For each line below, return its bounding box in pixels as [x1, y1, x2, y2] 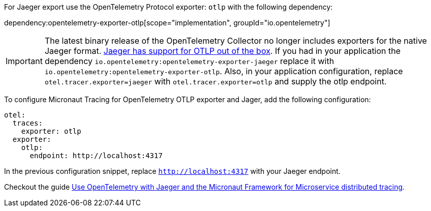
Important [6, 56, 43, 66]
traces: [12, 119, 43, 127]
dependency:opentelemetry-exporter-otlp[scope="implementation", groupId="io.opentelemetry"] [4, 18, 330, 27]
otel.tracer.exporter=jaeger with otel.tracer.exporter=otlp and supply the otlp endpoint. [44, 76, 387, 86]
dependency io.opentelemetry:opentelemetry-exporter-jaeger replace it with [44, 56, 334, 66]
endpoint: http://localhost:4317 [29, 152, 163, 160]
